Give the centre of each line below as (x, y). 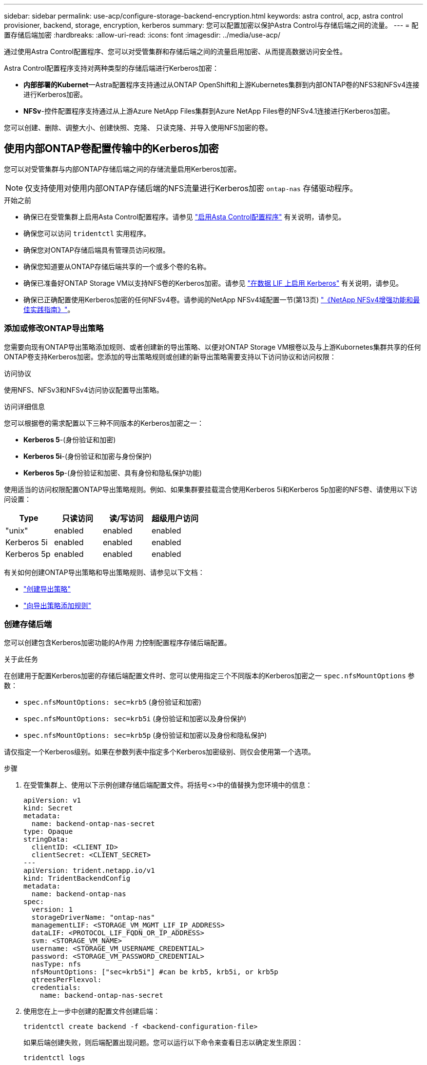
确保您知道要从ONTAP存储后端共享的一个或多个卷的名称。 (117, 266)
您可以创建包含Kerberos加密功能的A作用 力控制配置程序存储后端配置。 (117, 643)
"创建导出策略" (47, 589)
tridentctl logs (54, 1058)
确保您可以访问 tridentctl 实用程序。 (87, 233)
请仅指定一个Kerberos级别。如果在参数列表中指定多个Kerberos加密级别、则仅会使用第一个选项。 (160, 752)
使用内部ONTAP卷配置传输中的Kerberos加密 (111, 149)
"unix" (17, 530)
